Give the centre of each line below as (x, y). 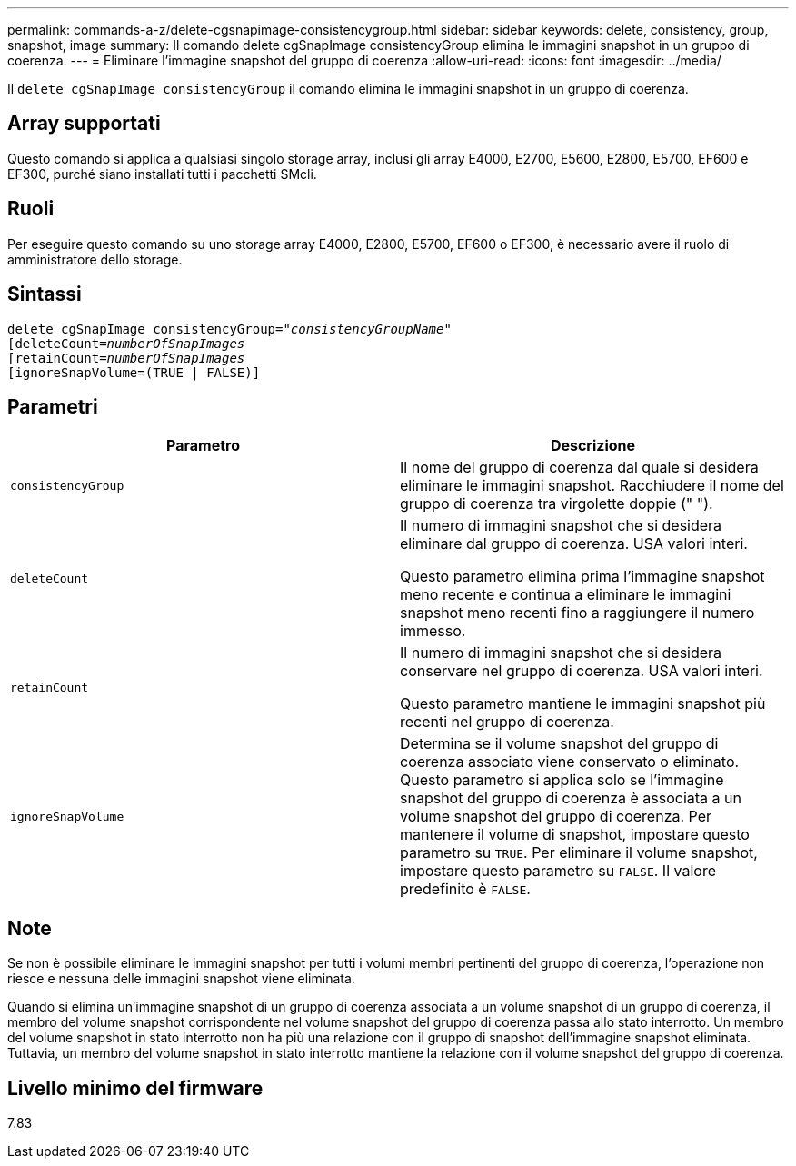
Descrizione (593, 446)
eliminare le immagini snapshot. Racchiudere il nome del (592, 486)
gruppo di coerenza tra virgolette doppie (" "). (557, 504)
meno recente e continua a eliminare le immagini (566, 595)
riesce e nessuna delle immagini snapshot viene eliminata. (181, 979)
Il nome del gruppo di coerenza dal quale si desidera (579, 468)
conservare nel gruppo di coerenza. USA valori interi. (582, 671)
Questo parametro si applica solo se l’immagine (562, 780)
